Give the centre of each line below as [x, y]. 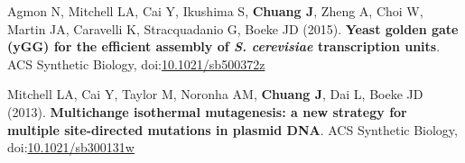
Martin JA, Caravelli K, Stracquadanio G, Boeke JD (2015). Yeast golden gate [233, 28]
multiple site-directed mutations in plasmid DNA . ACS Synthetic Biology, [232, 129]
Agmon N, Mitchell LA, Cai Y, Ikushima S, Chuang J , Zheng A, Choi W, [215, 11]
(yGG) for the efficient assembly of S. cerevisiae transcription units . [224, 46]
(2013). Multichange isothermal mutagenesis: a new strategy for [207, 111]
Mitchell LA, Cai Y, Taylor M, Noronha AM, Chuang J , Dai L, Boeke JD [215, 94]
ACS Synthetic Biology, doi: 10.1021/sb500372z [136, 63]
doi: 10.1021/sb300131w [71, 147]
